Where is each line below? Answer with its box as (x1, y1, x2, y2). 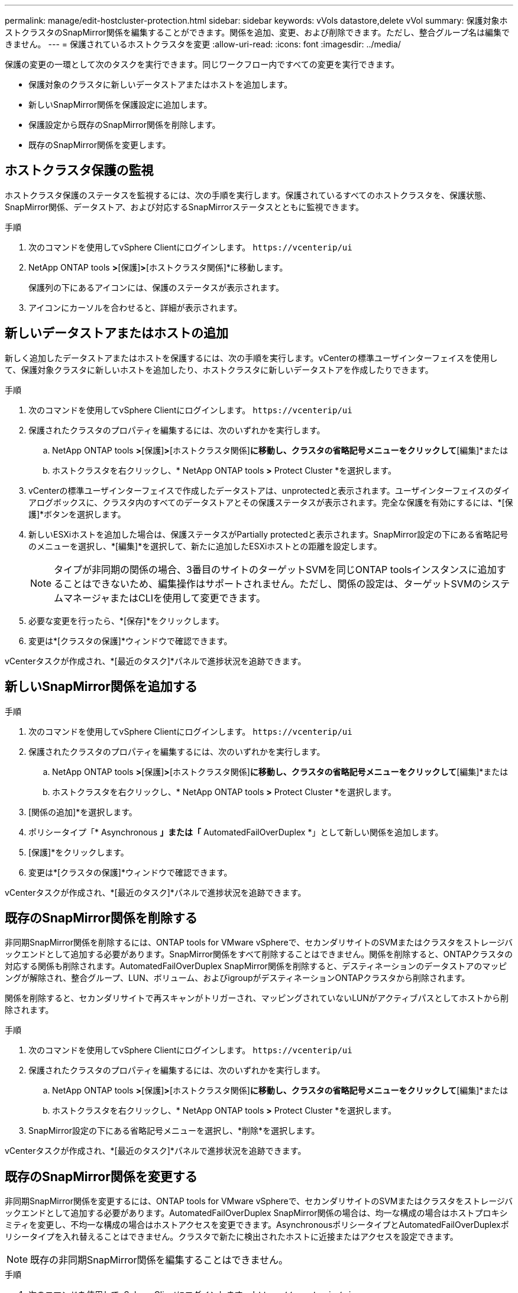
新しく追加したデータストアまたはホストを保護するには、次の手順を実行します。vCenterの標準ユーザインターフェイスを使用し (5, 352, 498, 363)
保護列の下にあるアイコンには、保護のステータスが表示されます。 (28, 282, 284, 292)
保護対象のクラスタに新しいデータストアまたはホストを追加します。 (28, 79, 293, 89)
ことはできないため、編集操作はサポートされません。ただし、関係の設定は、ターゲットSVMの (63, 577, 482, 590)
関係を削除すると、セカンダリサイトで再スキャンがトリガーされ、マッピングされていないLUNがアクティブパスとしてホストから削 (5, 993, 509, 1003)
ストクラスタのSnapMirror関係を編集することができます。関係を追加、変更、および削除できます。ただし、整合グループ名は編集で (5, 27, 510, 37)
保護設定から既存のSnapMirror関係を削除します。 (28, 120, 221, 130)
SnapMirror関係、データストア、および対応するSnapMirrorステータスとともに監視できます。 (5, 201, 364, 212)
